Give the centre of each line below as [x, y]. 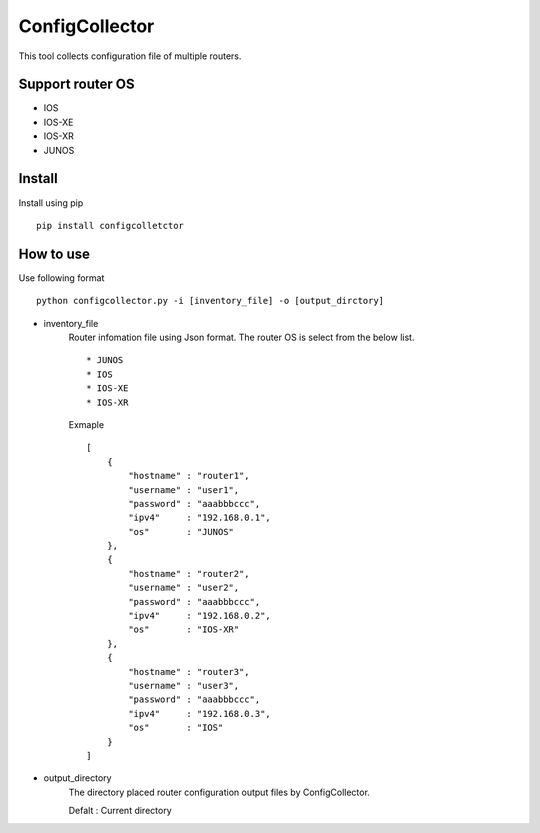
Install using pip [51, 202]
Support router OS [76, 84]
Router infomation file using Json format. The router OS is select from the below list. [241, 337]
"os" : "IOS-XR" [184, 629]
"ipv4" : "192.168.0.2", [200, 616]
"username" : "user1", [184, 489]
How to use [54, 253]
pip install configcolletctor [110, 225]
